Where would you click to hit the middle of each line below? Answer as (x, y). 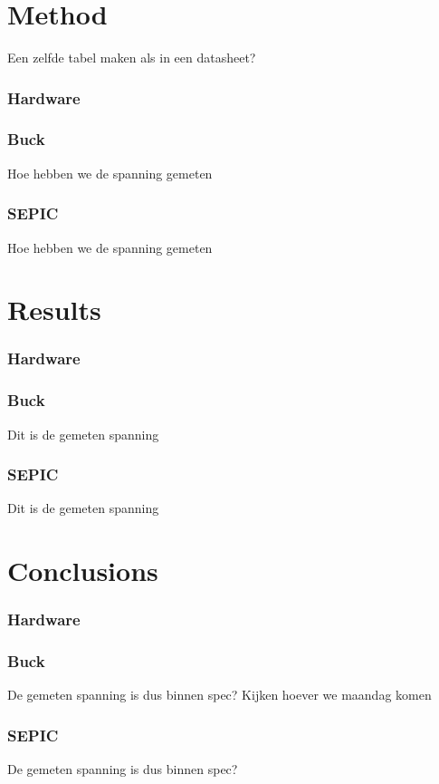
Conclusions (83, 571)
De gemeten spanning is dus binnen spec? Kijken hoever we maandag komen (219, 695)
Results (54, 310)
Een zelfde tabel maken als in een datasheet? (132, 58)
